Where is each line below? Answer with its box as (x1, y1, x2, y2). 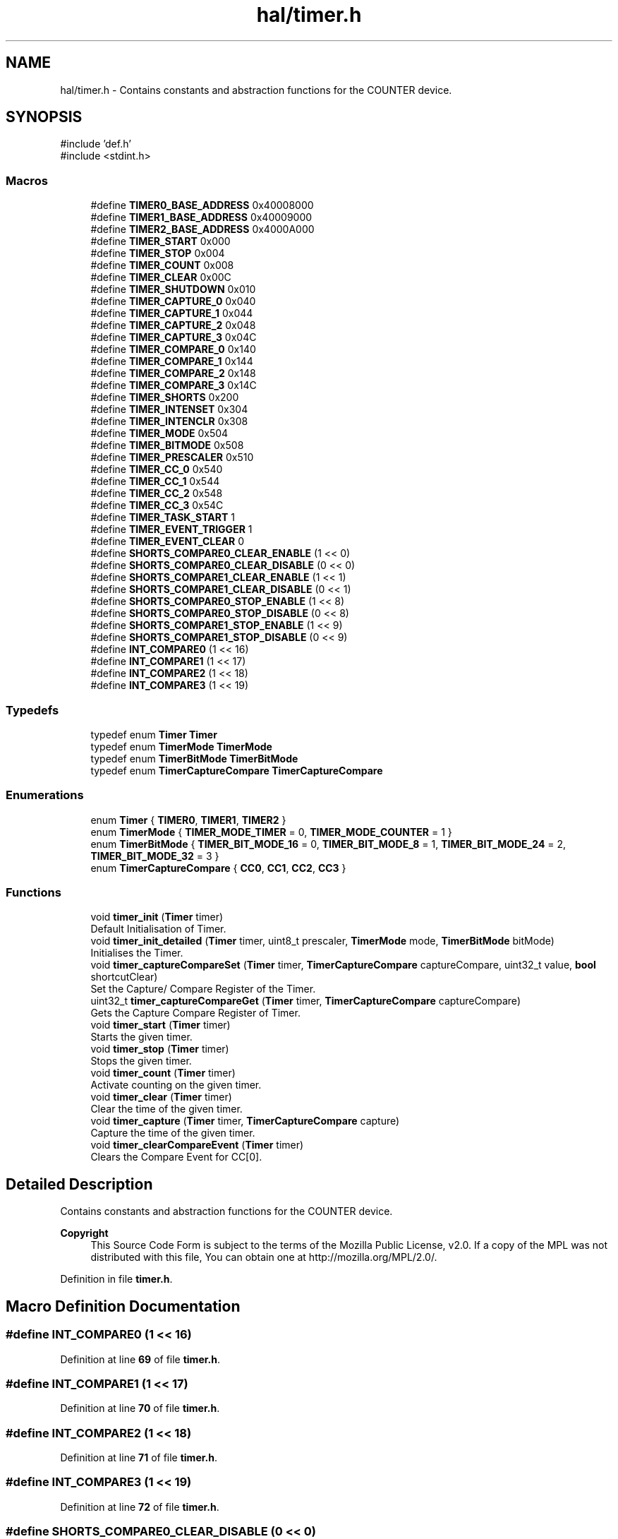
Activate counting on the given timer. (90, 1079, 262, 1091)
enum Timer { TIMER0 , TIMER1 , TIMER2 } (90, 813, 286, 826)
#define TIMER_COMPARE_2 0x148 (90, 367, 256, 380)
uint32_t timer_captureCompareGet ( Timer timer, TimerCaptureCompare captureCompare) (90, 995, 521, 1007)
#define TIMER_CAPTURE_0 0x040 (90, 295, 256, 308)
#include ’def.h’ (60, 138, 131, 150)
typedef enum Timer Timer (90, 728, 217, 741)
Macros (6, 173, 48, 188)
